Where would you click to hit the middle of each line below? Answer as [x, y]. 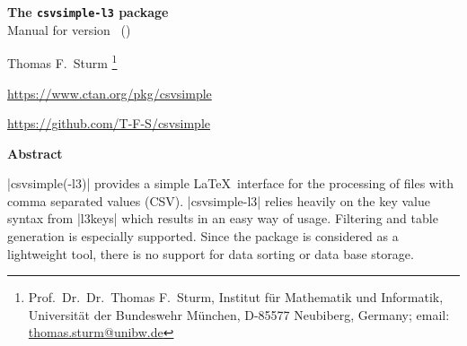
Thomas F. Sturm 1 [62, 61]
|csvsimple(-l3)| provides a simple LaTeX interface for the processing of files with [231, 183]
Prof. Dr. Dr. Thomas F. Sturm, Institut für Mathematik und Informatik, [236, 297]
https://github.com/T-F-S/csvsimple [109, 123]
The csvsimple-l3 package [88, 12]
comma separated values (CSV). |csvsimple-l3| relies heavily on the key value [219, 200]
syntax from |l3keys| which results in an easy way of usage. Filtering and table [223, 218]
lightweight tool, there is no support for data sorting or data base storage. [211, 253]
